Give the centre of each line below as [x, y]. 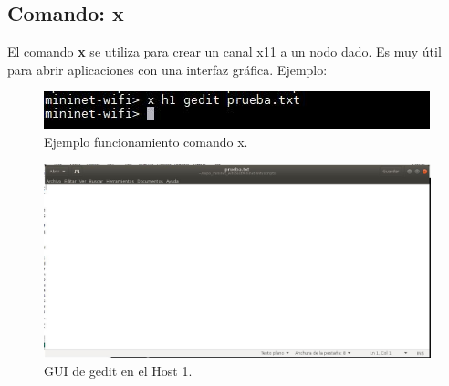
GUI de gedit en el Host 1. [118, 370]
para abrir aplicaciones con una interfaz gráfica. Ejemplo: [167, 69]
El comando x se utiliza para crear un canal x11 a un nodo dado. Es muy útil [224, 52]
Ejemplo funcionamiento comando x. [146, 141]
